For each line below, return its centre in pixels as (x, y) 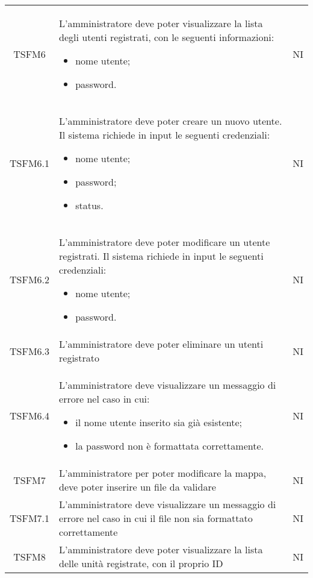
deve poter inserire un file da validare (138, 487)
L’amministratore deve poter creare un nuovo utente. (171, 121)
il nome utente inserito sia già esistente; (159, 422)
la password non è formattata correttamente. (170, 446)
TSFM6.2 (30, 279)
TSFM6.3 (30, 351)
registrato (79, 358)
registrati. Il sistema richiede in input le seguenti (161, 256)
